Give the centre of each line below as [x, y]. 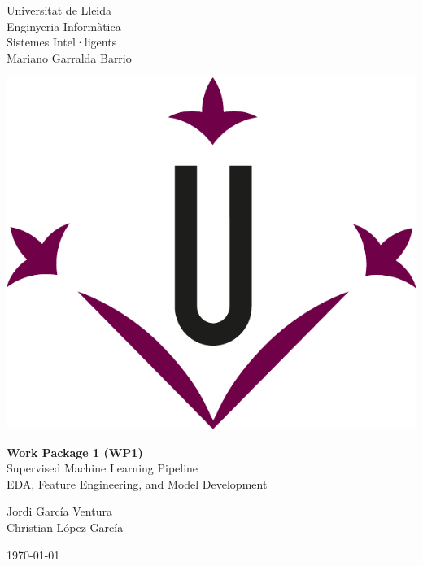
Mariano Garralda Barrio [69, 57]
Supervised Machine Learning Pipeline [102, 468]
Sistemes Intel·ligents [62, 42]
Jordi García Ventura [59, 511]
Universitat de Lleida [59, 10]
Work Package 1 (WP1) [75, 452]
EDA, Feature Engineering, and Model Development [137, 483]
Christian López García [65, 527]
